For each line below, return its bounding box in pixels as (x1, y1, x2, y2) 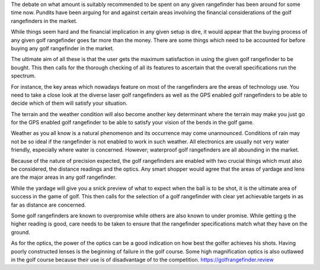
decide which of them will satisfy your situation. (11, 99, 127, 107)
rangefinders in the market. (11, 17, 78, 24)
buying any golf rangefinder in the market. (11, 44, 114, 52)
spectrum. (11, 72, 36, 79)
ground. (11, 229, 31, 236)
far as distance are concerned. (11, 201, 86, 208)
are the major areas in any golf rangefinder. (11, 173, 117, 181)
